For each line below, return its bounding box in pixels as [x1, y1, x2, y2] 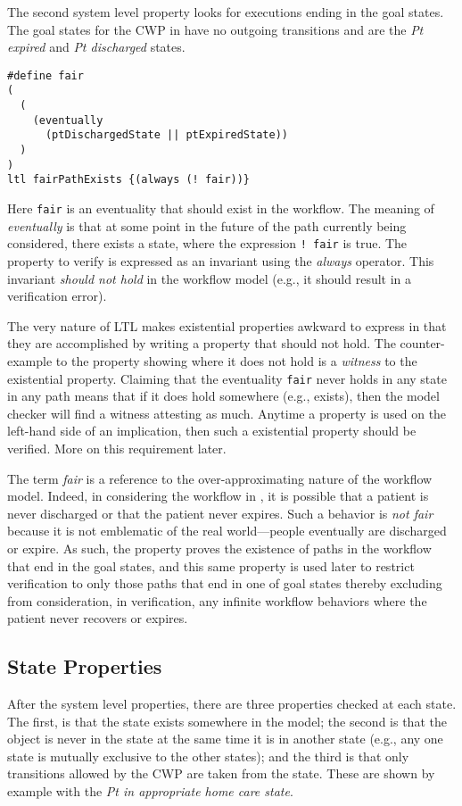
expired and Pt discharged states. [7, 37, 186, 56]
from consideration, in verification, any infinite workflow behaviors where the [7, 591, 427, 610]
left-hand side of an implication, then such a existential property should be [7, 421, 417, 440]
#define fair [7, 69, 84, 82]
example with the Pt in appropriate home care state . [7, 782, 293, 801]
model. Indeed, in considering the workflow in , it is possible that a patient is [7, 486, 429, 505]
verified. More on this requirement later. [7, 438, 227, 457]
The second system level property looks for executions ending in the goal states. [7, 3, 444, 21]
